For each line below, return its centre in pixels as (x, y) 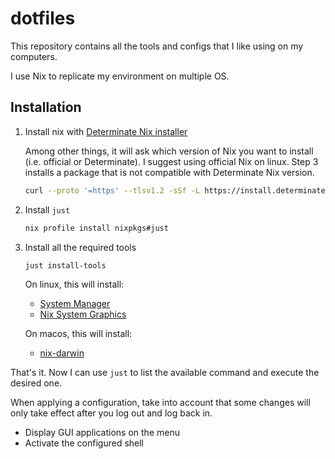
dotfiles (43, 18)
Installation (46, 107)
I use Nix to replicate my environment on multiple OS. (120, 76)
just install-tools (65, 265)
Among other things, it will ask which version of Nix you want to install (169, 151)
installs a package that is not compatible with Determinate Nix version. (169, 172)
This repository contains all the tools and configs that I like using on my (157, 46)
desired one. (36, 383)
